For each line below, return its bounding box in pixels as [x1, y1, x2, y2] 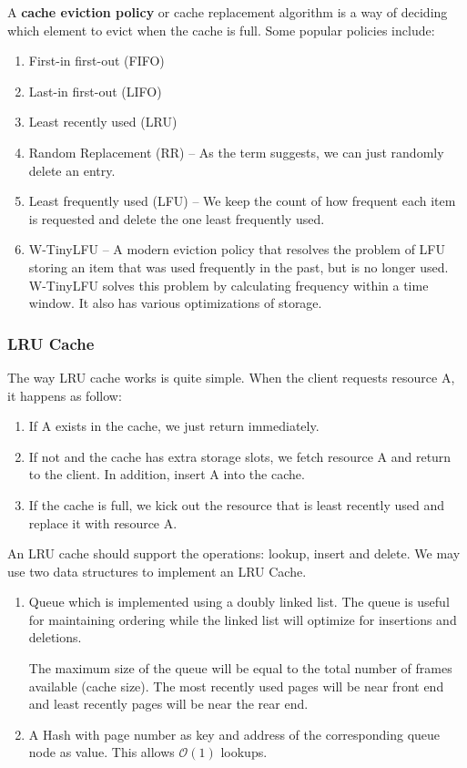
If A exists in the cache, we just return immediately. [28, 416, 320, 435]
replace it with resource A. [28, 513, 178, 532]
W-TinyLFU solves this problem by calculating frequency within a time [28, 275, 429, 294]
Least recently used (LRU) [28, 112, 178, 131]
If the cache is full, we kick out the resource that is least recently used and [28, 495, 445, 514]
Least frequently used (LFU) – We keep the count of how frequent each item [28, 191, 456, 210]
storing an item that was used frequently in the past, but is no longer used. [28, 257, 449, 276]
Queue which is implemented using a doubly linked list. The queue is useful [28, 592, 450, 611]
